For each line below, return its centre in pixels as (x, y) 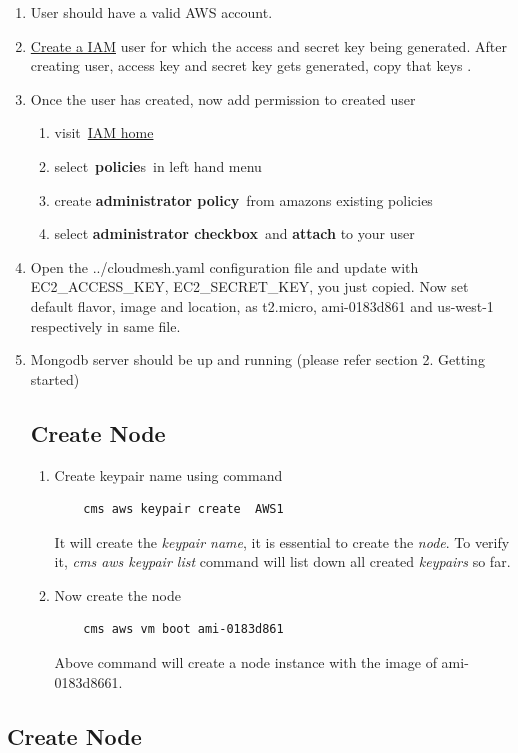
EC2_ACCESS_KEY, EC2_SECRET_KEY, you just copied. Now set (249, 286)
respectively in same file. (105, 325)
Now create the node (117, 594)
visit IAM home (104, 132)
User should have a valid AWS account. (151, 12)
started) (55, 378)
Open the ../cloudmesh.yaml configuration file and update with (224, 266)
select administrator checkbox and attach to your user (234, 233)
